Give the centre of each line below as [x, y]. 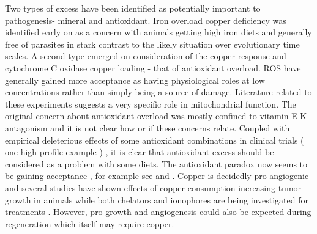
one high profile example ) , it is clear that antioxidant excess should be [140, 152]
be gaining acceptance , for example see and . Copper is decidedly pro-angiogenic [157, 176]
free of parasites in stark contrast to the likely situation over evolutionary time [152, 44]
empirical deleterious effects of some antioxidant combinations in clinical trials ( [155, 140]
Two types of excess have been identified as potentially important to [133, 8]
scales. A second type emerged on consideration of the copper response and [146, 56]
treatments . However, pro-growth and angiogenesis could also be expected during [158, 212]
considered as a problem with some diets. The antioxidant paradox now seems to [156, 163]
